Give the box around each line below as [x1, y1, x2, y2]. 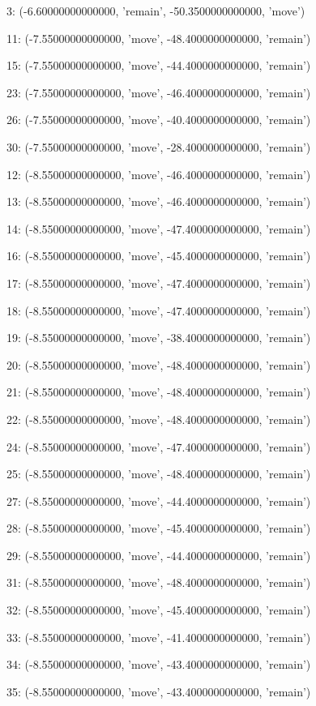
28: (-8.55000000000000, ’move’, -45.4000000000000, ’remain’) [6, 520, 311, 537]
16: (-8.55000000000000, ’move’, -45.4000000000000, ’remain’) [6, 247, 311, 264]
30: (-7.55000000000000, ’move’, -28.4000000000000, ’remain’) [6, 138, 311, 155]
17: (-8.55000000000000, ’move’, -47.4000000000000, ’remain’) [6, 274, 311, 291]
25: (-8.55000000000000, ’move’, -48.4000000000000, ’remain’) [6, 465, 311, 482]
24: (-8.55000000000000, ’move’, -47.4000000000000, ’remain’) [6, 438, 311, 455]
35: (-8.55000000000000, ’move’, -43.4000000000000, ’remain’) [6, 682, 311, 700]
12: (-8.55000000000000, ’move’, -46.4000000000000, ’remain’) [6, 165, 311, 182]
